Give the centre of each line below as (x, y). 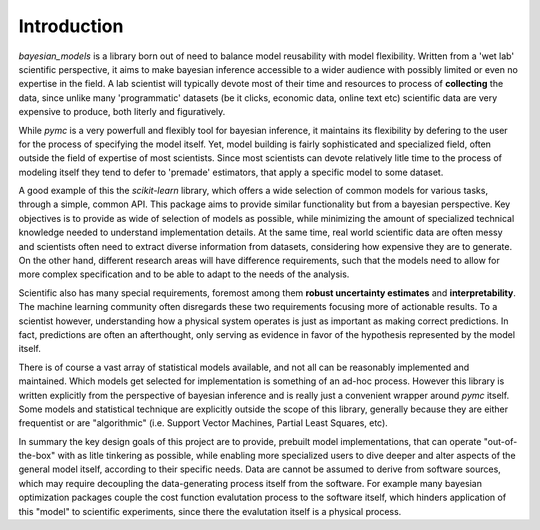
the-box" (37, 456)
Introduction (71, 26)
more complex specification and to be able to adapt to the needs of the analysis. (184, 274)
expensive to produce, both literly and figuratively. (122, 112)
